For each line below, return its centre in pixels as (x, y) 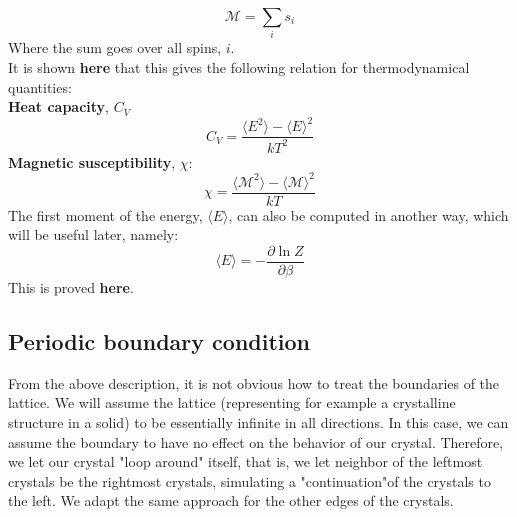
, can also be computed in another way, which (368, 214)
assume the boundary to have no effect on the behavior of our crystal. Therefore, (256, 441)
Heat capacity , (59, 106)
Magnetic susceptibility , (92, 161)
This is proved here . (71, 287)
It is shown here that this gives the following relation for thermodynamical (239, 66)
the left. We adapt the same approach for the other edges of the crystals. (231, 500)
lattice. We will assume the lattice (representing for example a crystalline (232, 402)
